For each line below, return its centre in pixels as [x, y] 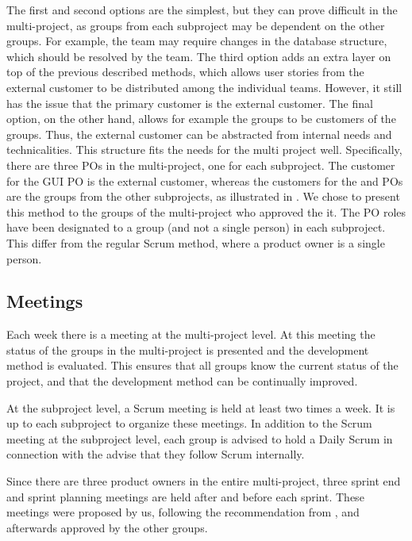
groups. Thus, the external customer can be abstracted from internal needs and [199, 134]
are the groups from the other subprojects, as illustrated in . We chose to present [203, 196]
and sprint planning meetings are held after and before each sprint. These [185, 496]
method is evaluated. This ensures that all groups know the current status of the [202, 365]
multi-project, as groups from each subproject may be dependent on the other [196, 25]
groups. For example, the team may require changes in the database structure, [197, 41]
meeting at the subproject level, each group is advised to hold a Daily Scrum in [200, 438]
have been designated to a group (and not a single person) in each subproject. [196, 227]
